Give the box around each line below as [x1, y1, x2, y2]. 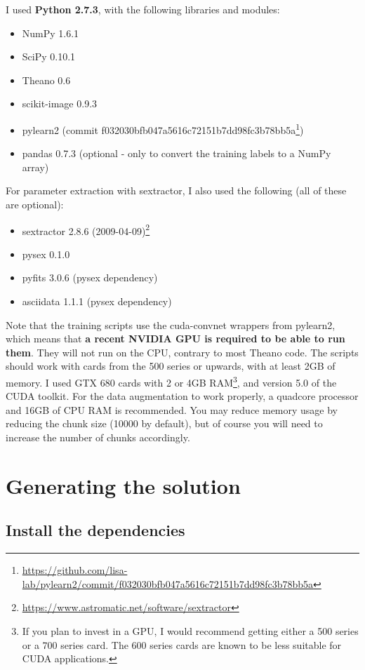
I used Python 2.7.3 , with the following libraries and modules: [6, 2, 280, 16]
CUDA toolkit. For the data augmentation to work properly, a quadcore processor [6, 389, 359, 403]
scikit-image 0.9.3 [22, 96, 98, 111]
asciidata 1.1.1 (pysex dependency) [22, 294, 172, 309]
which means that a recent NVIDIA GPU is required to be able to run [6, 331, 345, 346]
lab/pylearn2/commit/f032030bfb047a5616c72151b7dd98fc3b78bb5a [22, 576, 314, 591]
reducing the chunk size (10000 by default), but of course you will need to [6, 416, 323, 431]
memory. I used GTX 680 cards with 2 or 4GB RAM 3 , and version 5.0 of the [6, 373, 337, 389]
